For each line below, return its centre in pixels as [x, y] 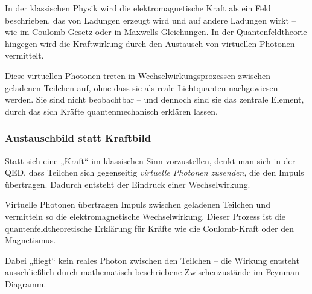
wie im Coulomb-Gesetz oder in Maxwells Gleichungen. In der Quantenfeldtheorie [156, 32]
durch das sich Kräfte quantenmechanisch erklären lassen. [111, 111]
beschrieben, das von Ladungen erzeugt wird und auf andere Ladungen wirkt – [151, 20]
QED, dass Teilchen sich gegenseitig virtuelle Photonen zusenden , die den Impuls [154, 172]
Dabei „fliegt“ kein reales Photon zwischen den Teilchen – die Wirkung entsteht [152, 260]
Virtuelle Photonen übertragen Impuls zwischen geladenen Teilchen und [138, 204]
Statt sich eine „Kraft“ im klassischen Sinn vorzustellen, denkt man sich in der [150, 160]
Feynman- [284, 272]
